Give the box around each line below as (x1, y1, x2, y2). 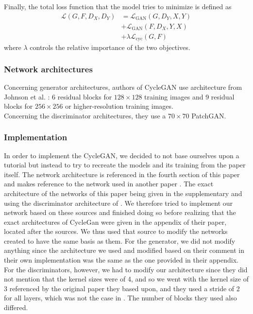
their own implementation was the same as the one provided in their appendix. (4, 255, 238, 265)
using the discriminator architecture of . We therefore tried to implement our (4, 198, 233, 208)
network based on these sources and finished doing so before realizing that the (4, 207, 236, 217)
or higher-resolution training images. (65, 101, 173, 111)
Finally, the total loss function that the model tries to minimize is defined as (4, 1, 232, 11)
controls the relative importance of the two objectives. (30, 42, 190, 52)
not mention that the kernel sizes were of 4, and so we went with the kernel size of (4, 274, 249, 284)
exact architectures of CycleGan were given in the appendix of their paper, (4, 216, 227, 227)
